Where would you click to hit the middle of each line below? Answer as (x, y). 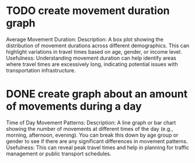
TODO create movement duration (88, 11)
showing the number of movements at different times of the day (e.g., (90, 129)
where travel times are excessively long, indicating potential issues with (92, 64)
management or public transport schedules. (59, 154)
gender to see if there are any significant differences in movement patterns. (97, 141)
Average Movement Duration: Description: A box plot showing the (85, 39)
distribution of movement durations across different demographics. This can (98, 46)
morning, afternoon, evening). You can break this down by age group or (92, 135)
